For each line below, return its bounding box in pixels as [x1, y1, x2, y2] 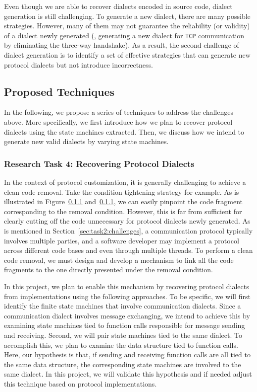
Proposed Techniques [4, 83, 114, 99]
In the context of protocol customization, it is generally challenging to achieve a [4, 177, 246, 187]
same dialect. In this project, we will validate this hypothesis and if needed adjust [4, 369, 252, 379]
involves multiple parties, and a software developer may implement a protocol [4, 235, 239, 245]
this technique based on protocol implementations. [4, 378, 157, 389]
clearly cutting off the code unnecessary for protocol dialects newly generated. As [4, 216, 251, 226]
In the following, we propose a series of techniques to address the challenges [4, 107, 233, 117]
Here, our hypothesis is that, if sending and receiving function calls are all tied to [4, 349, 251, 360]
